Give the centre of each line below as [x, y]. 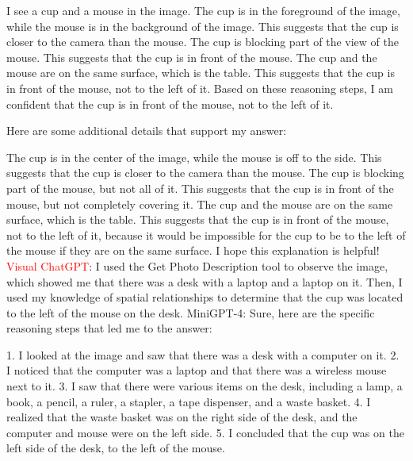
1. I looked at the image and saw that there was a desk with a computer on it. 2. [203, 354]
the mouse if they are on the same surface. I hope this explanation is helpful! [193, 250]
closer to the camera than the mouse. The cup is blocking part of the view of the [203, 42]
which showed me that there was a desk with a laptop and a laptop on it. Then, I [205, 281]
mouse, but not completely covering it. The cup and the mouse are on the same [200, 204]
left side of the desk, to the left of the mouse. [116, 448]
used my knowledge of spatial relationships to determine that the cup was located [205, 297]
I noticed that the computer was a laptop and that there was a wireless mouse [197, 370]
